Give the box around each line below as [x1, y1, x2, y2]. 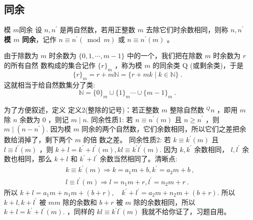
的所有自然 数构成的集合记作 [4, 60, 96, 70]
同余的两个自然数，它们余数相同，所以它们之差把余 [81, 124, 247, 134]
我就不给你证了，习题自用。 [141, 206, 231, 217]
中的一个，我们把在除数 [126, 50, 202, 61]
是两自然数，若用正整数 [59, 24, 135, 35]
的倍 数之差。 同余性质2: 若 [83, 134, 171, 145]
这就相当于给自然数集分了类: [4, 79, 95, 89]
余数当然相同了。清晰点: [100, 154, 177, 164]
